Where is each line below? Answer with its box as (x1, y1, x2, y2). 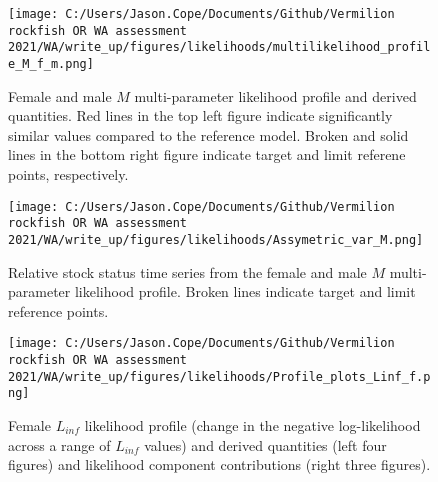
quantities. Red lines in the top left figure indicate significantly (8, 105, 393, 126)
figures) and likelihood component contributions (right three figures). (8, 454, 431, 475)
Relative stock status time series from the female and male (8, 261, 367, 282)
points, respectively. (8, 164, 129, 184)
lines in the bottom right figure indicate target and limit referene (8, 144, 406, 165)
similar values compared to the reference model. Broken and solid (8, 124, 409, 145)
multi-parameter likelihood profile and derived (134, 85, 417, 106)
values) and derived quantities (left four (144, 434, 387, 455)
